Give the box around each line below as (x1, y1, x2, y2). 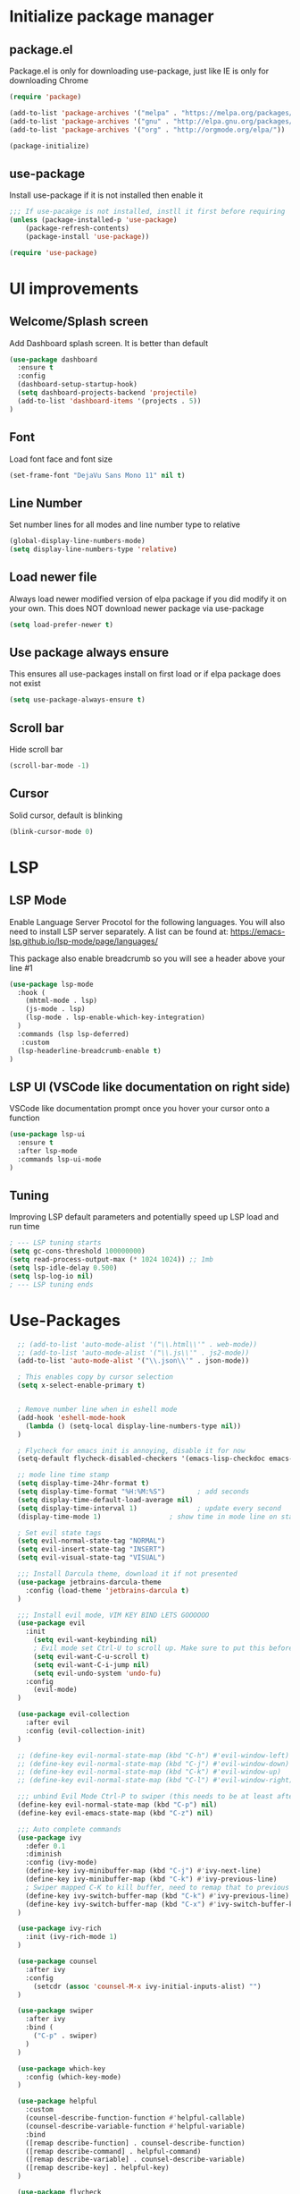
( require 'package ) (9, 92, 82, 101)
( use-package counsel (17, 1957, 98, 1966)
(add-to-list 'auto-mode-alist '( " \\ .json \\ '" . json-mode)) (17, 1356, 250, 1365)
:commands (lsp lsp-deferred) (17, 1029, 129, 1039)
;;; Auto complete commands (17, 1824, 122, 1833)
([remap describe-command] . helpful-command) (25, 2147, 202, 2156)
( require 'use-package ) (9, 248, 98, 257)
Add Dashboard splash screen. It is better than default (9, 337, 208, 348)
